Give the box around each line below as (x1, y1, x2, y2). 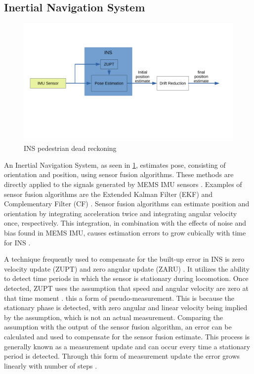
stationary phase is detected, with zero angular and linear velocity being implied (4, 302, 248, 313)
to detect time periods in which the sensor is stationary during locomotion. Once (4, 273, 249, 283)
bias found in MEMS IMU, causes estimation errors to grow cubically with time (4, 228, 246, 238)
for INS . (4, 237, 31, 247)
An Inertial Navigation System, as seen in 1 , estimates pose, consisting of (4, 159, 226, 170)
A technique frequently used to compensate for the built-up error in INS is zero (4, 254, 245, 264)
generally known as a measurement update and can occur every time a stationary (4, 341, 251, 351)
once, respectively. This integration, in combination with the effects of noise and (4, 218, 246, 228)
